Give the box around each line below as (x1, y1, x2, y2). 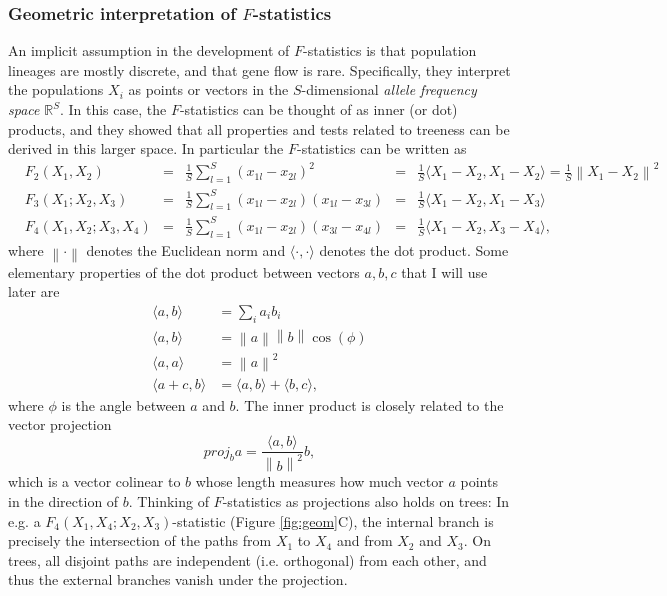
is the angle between (61, 394, 186, 415)
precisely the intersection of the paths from (8, 530, 272, 551)
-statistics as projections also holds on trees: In (222, 491, 510, 512)
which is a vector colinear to (8, 471, 181, 492)
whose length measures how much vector (195, 471, 444, 492)
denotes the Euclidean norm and (86, 239, 286, 260)
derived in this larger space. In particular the (8, 138, 284, 159)
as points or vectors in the (128, 79, 289, 100)
